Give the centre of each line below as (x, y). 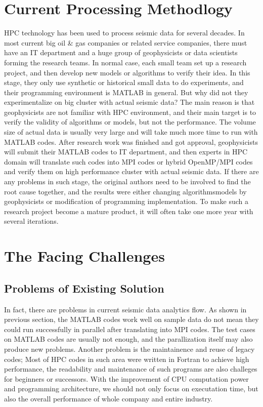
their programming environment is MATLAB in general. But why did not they (126, 92)
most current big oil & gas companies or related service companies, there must (126, 42)
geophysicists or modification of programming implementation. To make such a (126, 201)
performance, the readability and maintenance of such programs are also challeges (131, 369)
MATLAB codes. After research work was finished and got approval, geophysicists (131, 141)
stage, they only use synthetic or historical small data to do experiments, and (124, 82)
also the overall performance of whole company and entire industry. (108, 398)
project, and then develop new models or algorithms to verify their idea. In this (127, 72)
